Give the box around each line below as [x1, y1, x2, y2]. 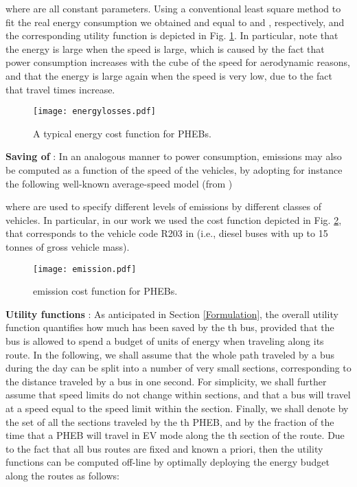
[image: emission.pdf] [33, 264, 137, 274]
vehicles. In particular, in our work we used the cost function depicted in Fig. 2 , [5, 212, 342, 227]
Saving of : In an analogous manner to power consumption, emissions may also [5, 149, 342, 163]
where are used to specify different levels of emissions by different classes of [5, 199, 322, 214]
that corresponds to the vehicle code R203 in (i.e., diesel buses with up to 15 [5, 226, 328, 240]
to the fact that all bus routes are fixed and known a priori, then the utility [5, 441, 323, 455]
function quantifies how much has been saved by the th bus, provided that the [5, 320, 334, 335]
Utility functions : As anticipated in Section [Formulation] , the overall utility [5, 306, 338, 321]
